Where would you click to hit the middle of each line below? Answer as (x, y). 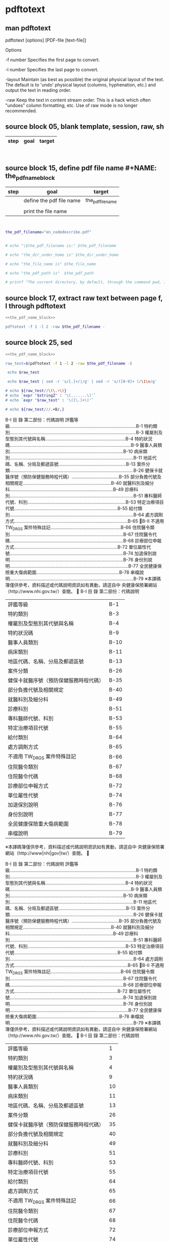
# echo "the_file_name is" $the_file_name (51, 264)
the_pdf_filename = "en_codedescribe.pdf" (49, 232)
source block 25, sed (39, 343)
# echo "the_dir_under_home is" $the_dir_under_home (62, 255)
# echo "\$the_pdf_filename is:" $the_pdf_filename (61, 246)
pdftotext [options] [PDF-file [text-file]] (46, 40)
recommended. (21, 111)
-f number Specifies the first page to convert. (53, 60)
